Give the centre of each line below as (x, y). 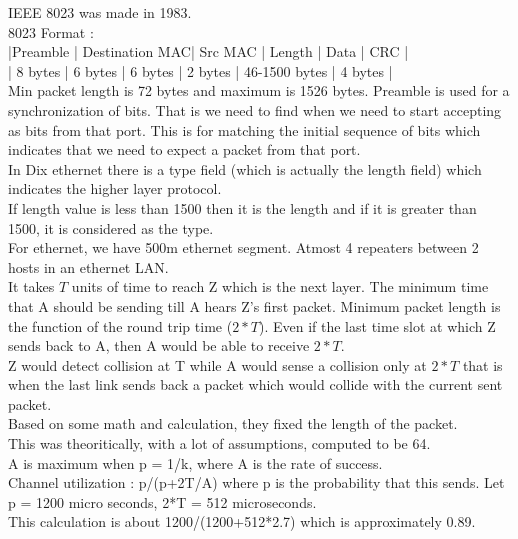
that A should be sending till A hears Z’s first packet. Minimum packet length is (254, 305)
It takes (31, 286)
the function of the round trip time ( (120, 325)
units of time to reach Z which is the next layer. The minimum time (280, 286)
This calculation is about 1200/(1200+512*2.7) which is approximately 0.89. (242, 521)
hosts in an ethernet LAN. (88, 266)
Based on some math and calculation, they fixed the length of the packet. (233, 423)
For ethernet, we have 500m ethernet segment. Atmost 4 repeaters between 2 (243, 247)
